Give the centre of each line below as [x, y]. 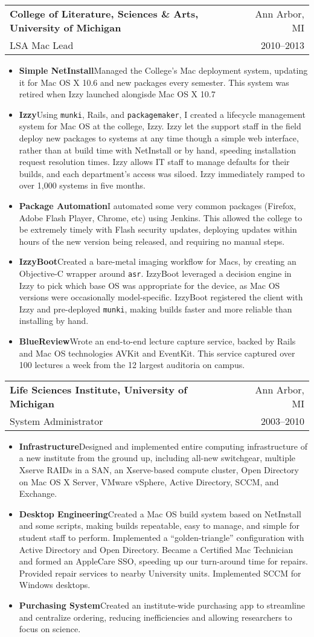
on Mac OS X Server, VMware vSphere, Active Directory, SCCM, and [149, 481]
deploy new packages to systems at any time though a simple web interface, [159, 138]
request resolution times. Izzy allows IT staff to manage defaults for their [154, 162]
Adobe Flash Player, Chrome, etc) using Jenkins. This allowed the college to [161, 217]
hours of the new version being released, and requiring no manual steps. [152, 241]
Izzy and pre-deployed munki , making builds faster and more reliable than [155, 309]
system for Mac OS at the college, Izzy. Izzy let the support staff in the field [160, 126]
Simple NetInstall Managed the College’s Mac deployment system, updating [163, 70]
